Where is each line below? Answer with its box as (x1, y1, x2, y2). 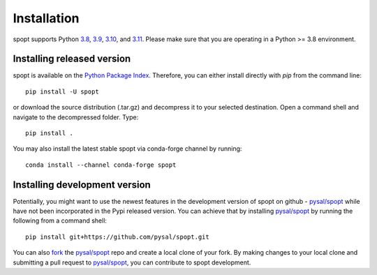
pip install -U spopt (25, 87, 99, 96)
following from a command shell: (13, 216, 108, 225)
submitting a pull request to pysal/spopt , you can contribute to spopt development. (13, 258, 251, 267)
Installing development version (13, 179, 151, 191)
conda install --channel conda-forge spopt (25, 161, 177, 169)
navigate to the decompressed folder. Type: (13, 112, 139, 121)
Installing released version (13, 53, 131, 65)
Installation (13, 10, 80, 26)
